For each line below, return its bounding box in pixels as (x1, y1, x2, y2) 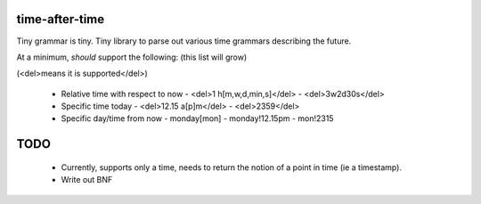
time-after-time (16, 12, 105, 27)
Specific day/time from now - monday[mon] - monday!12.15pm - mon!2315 (61, 113, 334, 124)
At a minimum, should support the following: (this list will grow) (16, 52, 248, 62)
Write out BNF (61, 175, 113, 185)
